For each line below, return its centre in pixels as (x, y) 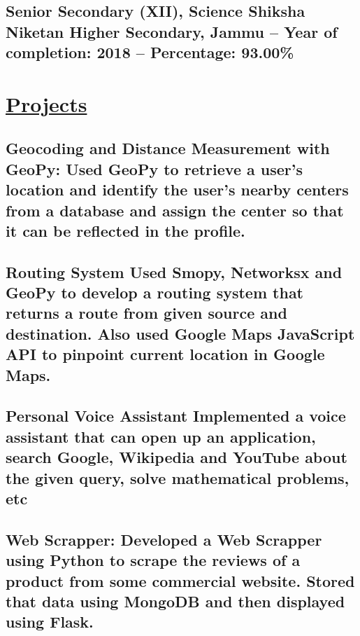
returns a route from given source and (146, 313)
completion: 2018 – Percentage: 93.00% (150, 52)
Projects (46, 103)
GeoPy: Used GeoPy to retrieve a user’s (154, 168)
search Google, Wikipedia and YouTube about (177, 457)
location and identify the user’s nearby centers (177, 189)
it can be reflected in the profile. (125, 230)
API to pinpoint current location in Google (165, 354)
